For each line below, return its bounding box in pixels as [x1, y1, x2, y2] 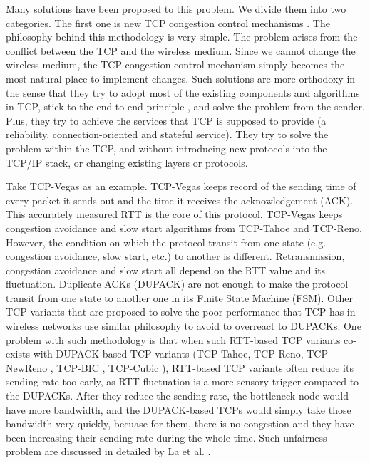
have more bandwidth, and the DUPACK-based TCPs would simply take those [6, 402, 351, 417]
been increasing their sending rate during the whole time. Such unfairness [6, 430, 327, 444]
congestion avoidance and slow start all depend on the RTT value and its [6, 262, 326, 277]
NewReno [6, 360, 48, 375]
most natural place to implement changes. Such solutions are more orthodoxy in [6, 71, 356, 85]
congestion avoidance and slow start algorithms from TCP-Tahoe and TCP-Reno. [6, 220, 362, 235]
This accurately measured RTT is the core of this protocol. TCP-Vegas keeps [6, 207, 343, 222]
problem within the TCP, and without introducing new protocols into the [6, 140, 327, 155]
